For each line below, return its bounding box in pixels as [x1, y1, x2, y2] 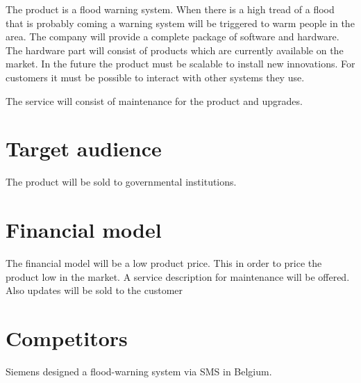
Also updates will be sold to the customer [6, 283, 183, 298]
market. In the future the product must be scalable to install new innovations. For [6, 56, 355, 71]
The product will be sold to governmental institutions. [6, 174, 237, 189]
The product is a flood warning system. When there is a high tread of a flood [6, 2, 335, 16]
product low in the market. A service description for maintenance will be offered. [6, 269, 350, 284]
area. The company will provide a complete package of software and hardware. [6, 29, 339, 44]
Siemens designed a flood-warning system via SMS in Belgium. [6, 364, 272, 378]
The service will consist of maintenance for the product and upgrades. [6, 93, 303, 108]
